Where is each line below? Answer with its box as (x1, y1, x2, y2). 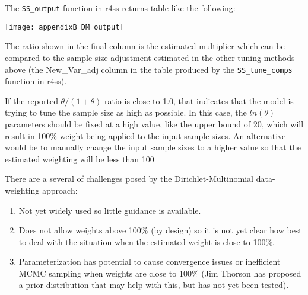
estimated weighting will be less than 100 (5, 152, 154, 165)
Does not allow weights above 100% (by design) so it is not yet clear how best (18, 224, 302, 236)
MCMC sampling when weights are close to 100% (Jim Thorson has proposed (18, 267, 301, 279)
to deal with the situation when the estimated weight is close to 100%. (18, 235, 275, 248)
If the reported (5, 94, 58, 107)
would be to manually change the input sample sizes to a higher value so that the (5, 141, 301, 153)
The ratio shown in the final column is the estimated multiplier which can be (5, 40, 285, 52)
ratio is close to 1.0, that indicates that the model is (104, 94, 294, 107)
